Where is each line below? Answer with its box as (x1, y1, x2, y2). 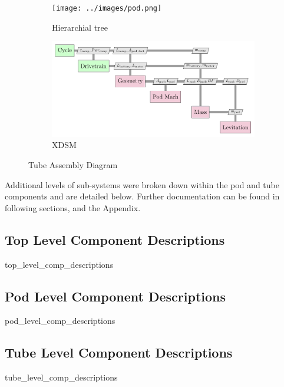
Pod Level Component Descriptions (5, 287, 226, 305)
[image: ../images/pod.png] (52, 4, 162, 12)
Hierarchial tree (52, 21, 108, 33)
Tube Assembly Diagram (28, 159, 118, 171)
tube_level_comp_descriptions (5, 371, 118, 383)
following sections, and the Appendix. (5, 201, 141, 214)
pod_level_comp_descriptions (5, 314, 115, 327)
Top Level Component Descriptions (5, 230, 225, 248)
